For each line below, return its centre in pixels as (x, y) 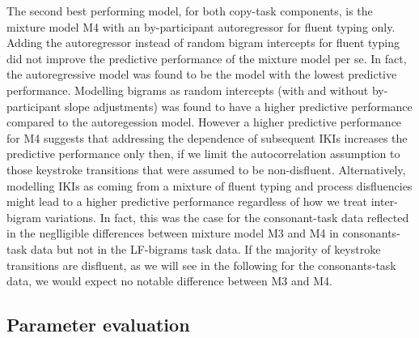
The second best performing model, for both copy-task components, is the (190, 11)
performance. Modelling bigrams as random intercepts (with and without (188, 90)
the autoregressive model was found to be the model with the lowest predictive (202, 74)
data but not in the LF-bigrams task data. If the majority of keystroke (206, 248)
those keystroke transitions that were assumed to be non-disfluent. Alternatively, (206, 169)
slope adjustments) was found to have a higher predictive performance (239, 106)
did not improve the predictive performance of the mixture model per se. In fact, (207, 58)
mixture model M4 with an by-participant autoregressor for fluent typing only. (201, 26)
